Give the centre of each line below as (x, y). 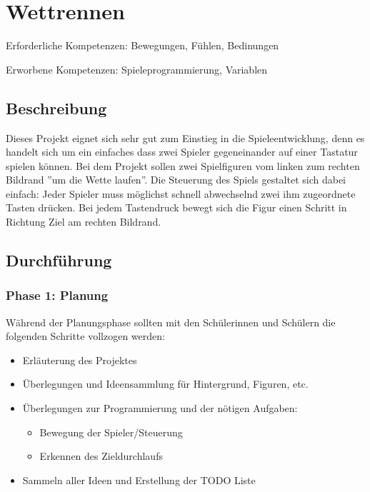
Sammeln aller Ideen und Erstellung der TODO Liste (139, 480)
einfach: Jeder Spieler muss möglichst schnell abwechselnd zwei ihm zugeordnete (181, 193)
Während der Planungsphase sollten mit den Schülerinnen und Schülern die (171, 322)
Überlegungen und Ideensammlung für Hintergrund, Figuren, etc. (165, 384)
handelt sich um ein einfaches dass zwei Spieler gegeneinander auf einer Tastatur (182, 152)
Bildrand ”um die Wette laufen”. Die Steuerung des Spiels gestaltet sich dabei (176, 180)
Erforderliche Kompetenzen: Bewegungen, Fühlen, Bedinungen (142, 45)
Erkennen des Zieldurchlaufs (101, 456)
